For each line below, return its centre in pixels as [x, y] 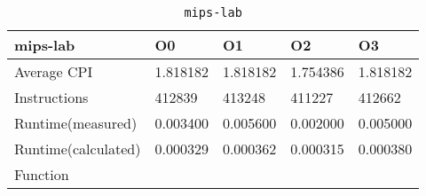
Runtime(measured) [76, 123]
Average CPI [54, 71]
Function [42, 174]
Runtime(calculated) [78, 149]
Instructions [51, 97]
